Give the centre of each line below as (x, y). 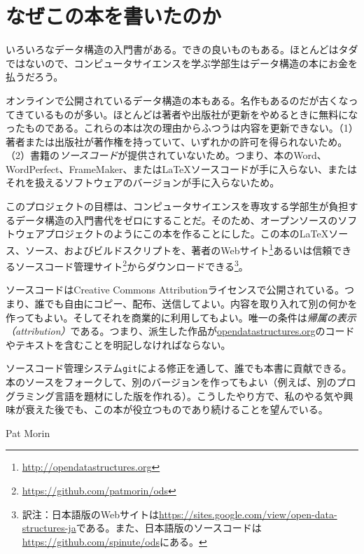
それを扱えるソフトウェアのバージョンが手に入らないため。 (143, 182)
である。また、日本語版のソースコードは (169, 528)
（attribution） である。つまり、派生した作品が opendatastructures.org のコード (180, 331)
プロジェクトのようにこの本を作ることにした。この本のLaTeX (187, 234)
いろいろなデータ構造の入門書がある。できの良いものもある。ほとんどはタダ (182, 49)
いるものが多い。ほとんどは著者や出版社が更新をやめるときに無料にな (196, 114)
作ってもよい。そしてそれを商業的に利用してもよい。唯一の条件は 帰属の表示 (181, 317)
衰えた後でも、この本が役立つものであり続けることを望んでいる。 (176, 409)
